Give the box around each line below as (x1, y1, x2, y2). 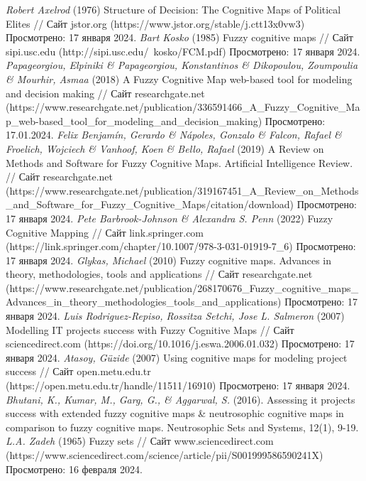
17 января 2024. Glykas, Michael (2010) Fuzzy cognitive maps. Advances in (6, 252, 332, 267)
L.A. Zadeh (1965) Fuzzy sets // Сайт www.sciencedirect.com (6, 433, 274, 448)
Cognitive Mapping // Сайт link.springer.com (6, 225, 204, 239)
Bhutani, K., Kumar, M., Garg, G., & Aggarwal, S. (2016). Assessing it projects (6, 391, 355, 406)
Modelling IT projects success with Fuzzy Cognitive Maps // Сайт (6, 322, 294, 337)
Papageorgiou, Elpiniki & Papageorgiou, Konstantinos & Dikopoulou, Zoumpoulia (6, 58, 358, 72)
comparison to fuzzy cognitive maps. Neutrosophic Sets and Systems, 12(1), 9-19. (6, 419, 359, 434)
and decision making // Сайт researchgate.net (6, 85, 205, 100)
